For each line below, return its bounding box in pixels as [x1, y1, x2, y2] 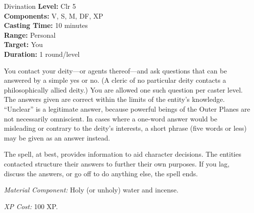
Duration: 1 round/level [4, 48, 80, 59]
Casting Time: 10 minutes [4, 20, 88, 30]
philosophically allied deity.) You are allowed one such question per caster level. [4, 84, 243, 95]
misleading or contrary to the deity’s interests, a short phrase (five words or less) [4, 123, 247, 133]
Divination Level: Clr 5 [4, 1, 76, 11]
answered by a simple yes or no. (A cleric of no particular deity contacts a [4, 75, 227, 85]
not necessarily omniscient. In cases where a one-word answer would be [4, 113, 217, 123]
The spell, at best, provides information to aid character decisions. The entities [4, 149, 241, 159]
